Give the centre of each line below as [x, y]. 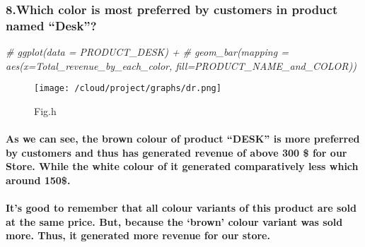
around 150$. [38, 180]
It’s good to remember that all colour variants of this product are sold [181, 208]
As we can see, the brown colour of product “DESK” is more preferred [183, 139]
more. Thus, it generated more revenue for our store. [138, 235]
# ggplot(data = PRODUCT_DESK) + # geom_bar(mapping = [147, 52]
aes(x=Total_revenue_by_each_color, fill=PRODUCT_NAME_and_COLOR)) [181, 65]
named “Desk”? [51, 25]
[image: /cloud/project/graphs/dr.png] [128, 89]
